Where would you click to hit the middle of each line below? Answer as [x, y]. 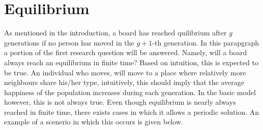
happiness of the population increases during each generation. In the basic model [130, 92]
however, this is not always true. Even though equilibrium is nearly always [120, 102]
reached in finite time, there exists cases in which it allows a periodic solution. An [132, 112]
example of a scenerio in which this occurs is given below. [94, 122]
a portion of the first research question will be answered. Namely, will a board [126, 52]
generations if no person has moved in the [69, 42]
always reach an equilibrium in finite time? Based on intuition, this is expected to [131, 62]
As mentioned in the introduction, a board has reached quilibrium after [115, 33]
